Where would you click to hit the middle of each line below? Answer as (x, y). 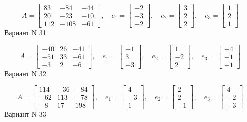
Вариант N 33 (25, 114)
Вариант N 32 (25, 73)
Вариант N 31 (25, 33)
